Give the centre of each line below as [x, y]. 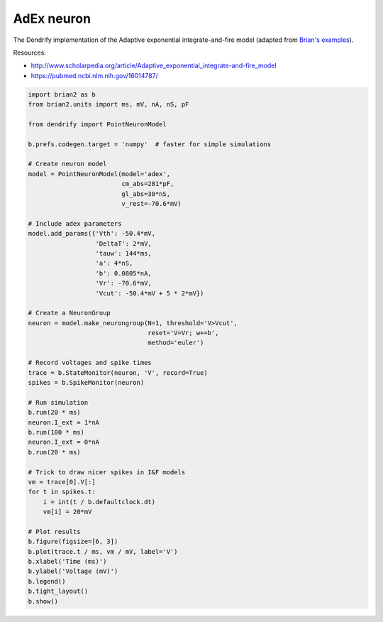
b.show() [43, 601]
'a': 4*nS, [114, 263]
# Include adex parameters [75, 223]
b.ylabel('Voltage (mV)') [73, 571]
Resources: [29, 53]
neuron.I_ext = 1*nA [63, 422]
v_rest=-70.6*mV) [152, 203]
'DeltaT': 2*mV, [123, 244]
